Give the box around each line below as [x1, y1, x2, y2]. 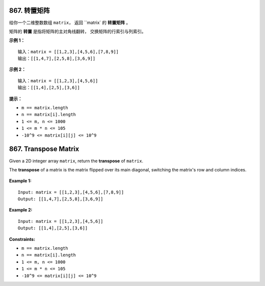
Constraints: [9, 236, 35, 242]
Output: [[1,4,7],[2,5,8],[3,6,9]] [18, 196, 104, 202]
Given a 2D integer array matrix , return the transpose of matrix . [9, 158, 143, 164]
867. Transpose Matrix [9, 145, 79, 153]
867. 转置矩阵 [9, 6, 50, 15]
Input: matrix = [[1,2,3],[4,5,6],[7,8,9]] [18, 189, 124, 195]
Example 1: [9, 178, 32, 184]
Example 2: [9, 207, 33, 213]
